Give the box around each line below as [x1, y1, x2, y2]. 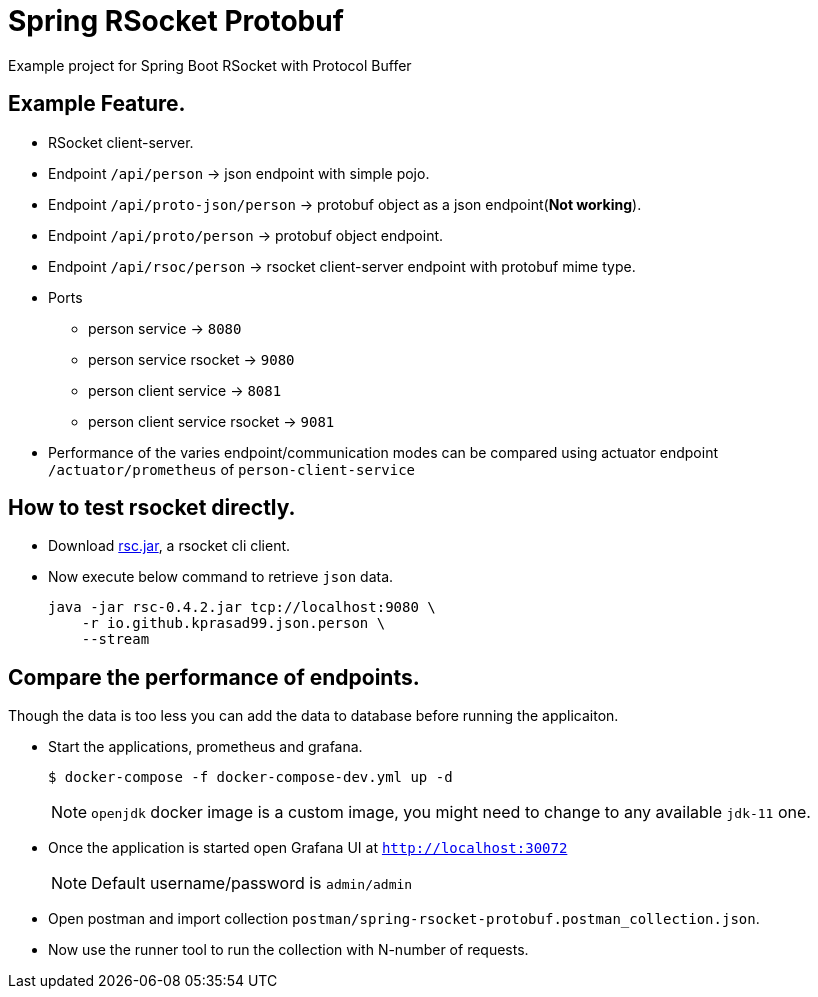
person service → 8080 [88, 319, 242, 337]
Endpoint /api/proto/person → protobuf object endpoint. [48, 226, 444, 244]
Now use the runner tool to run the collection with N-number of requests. [48, 941, 529, 959]
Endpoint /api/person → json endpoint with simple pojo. [48, 164, 430, 182]
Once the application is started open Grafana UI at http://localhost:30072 [48, 839, 568, 857]
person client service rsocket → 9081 [88, 412, 335, 430]
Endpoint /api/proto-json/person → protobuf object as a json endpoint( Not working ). [48, 195, 642, 213]
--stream [81, 631, 150, 648]
